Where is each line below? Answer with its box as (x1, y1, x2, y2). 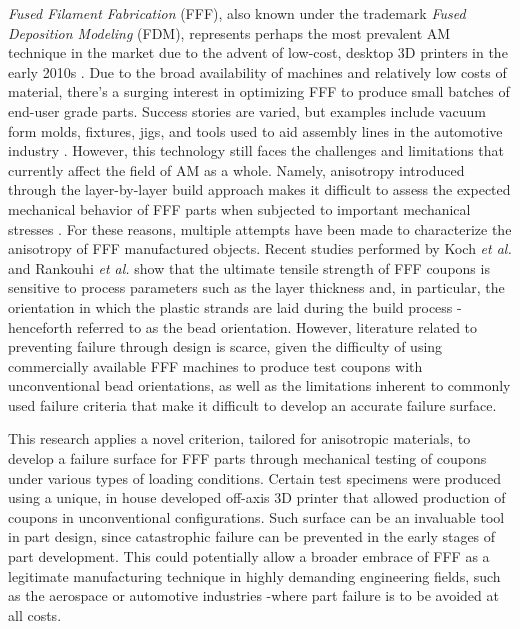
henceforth (8, 316, 73, 337)
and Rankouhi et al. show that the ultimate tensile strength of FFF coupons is (8, 257, 490, 278)
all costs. (8, 604, 62, 625)
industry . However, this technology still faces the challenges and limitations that (8, 140, 504, 161)
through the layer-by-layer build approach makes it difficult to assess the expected (8, 179, 511, 200)
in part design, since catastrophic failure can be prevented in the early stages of (8, 526, 496, 547)
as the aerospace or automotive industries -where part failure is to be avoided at (8, 585, 499, 606)
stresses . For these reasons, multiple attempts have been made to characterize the (8, 218, 512, 239)
